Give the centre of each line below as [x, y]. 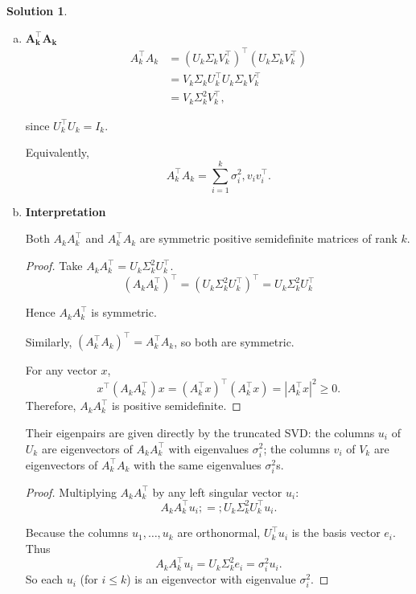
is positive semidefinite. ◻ [177, 406]
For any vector [61, 370]
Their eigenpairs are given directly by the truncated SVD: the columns [200, 432]
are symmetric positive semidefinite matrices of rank [268, 238]
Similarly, [49, 341]
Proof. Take [54, 266]
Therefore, [51, 406]
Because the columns [77, 533]
